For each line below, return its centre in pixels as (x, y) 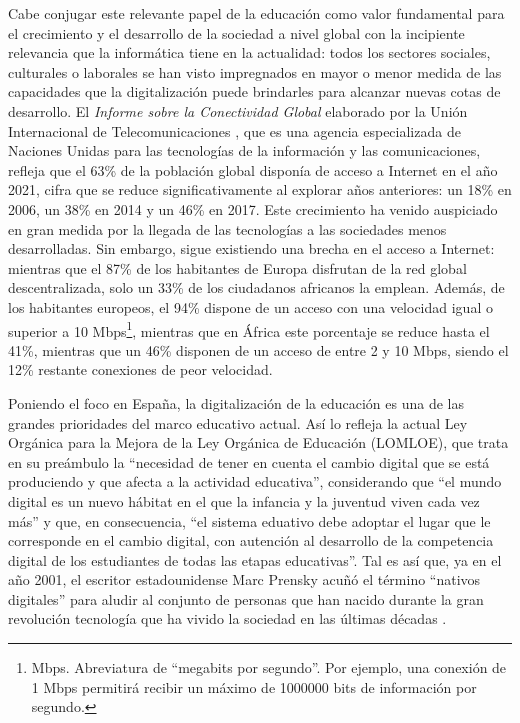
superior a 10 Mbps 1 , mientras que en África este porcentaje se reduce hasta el (249, 329)
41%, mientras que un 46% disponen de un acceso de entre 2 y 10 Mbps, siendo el (258, 349)
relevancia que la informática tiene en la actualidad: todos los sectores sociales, (249, 52)
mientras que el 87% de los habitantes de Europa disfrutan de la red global (237, 267)
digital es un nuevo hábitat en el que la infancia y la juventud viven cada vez (244, 500)
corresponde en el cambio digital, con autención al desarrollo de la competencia (251, 540)
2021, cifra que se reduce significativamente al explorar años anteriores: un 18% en (260, 189)
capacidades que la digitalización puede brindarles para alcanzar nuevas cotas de (254, 91)
